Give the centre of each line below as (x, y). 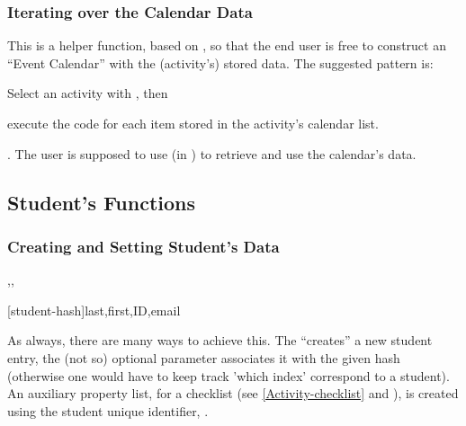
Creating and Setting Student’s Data (143, 246)
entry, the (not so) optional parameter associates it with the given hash (204, 357)
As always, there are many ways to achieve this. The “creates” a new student (220, 340)
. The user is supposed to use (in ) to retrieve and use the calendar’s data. (212, 153)
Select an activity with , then (88, 93)
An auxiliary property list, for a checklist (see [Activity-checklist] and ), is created (233, 393)
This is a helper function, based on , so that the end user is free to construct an (227, 45)
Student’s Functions (101, 202)
